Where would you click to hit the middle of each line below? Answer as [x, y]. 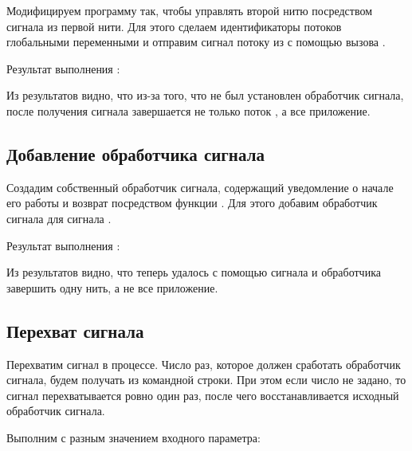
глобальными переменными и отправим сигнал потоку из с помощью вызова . [196, 42]
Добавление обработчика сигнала [135, 153]
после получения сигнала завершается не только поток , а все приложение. [188, 110]
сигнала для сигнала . [59, 218]
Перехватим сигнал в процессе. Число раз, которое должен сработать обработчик [204, 364]
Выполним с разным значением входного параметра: [133, 437]
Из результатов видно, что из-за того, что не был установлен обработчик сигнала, [205, 95]
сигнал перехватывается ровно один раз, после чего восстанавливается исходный [203, 395]
